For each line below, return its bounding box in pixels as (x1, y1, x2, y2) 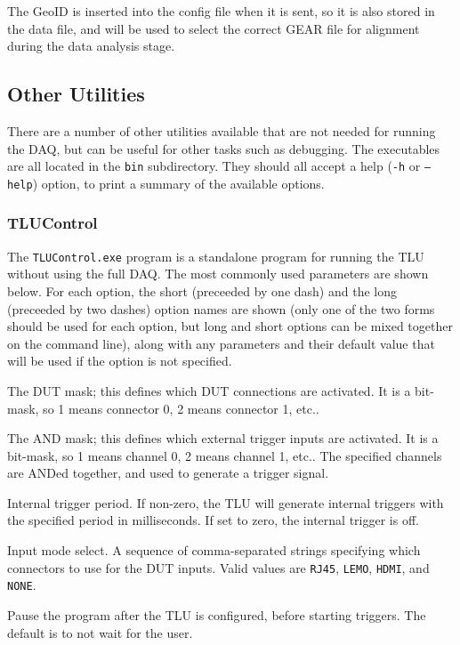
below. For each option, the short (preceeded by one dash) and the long (7, 281, 397, 300)
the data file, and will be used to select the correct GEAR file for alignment (7, 19, 420, 37)
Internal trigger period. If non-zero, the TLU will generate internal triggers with (7, 493, 444, 512)
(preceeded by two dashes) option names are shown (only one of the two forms (7, 299, 435, 318)
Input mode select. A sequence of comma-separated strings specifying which (7, 541, 421, 560)
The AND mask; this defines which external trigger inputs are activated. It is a (7, 429, 439, 447)
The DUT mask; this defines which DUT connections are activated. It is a (7, 381, 411, 399)
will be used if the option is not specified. (7, 351, 232, 370)
